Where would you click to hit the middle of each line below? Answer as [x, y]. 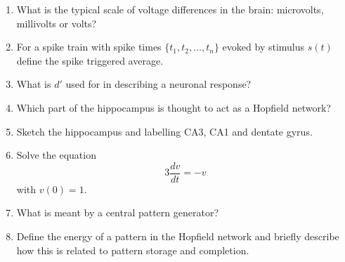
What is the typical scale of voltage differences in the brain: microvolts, [170, 9]
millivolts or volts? [57, 23]
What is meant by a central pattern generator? [118, 212]
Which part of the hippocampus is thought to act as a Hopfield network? [174, 107]
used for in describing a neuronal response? [158, 84]
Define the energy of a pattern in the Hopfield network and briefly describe [178, 236]
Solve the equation [56, 155]
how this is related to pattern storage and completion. [133, 250]
